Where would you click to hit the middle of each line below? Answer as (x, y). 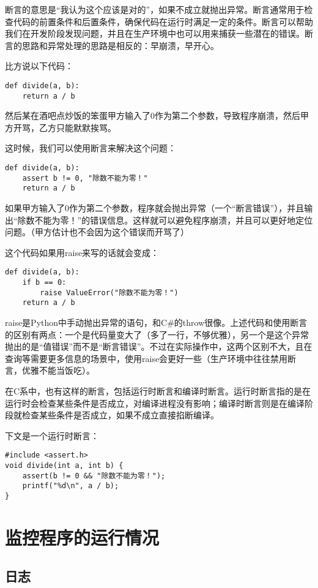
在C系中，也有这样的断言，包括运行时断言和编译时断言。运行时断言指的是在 (158, 391)
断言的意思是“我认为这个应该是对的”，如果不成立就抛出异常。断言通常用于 (155, 9)
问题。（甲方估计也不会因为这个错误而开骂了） (97, 232)
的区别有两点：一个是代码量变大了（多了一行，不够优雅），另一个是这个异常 (157, 334)
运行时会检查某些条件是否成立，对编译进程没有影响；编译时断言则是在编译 (155, 403)
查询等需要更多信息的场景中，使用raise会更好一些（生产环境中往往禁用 (146, 358)
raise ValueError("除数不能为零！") (109, 292)
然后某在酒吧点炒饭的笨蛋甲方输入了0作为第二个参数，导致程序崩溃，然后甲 (157, 115)
